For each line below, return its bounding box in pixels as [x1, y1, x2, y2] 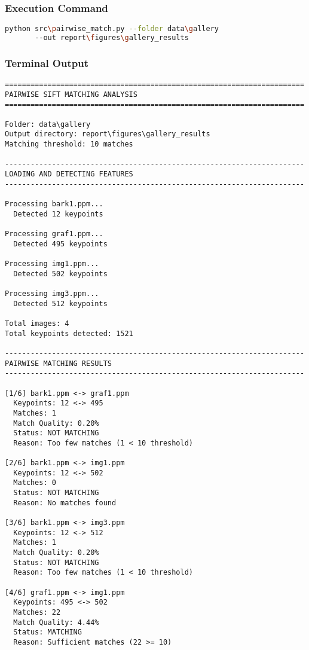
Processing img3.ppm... [5, 289, 99, 298]
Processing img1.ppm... [5, 260, 99, 268]
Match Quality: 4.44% [13, 618, 99, 627]
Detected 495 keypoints [13, 239, 108, 248]
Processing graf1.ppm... [5, 230, 103, 239]
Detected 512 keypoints [13, 299, 108, 308]
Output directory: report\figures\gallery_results [5, 130, 210, 139]
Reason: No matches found [13, 498, 117, 507]
